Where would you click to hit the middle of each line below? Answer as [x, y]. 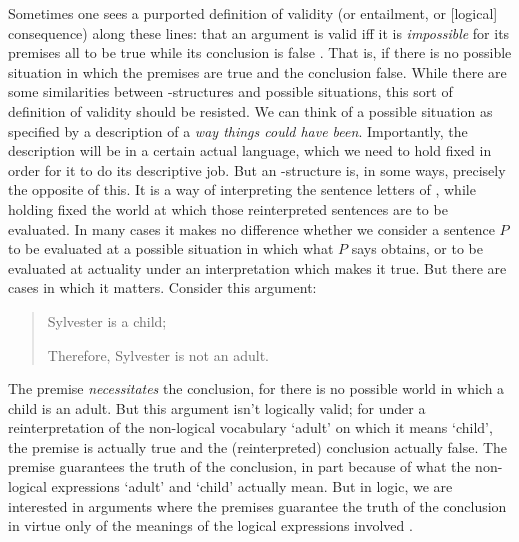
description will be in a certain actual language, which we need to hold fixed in [250, 150]
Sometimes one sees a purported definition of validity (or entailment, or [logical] [253, 13]
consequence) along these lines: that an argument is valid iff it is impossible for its [259, 32]
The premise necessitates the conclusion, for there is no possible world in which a [256, 388]
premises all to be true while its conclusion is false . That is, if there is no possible [260, 52]
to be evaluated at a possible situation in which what [171, 248]
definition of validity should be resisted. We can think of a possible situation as [250, 110]
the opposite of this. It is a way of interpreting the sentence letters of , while [242, 189]
